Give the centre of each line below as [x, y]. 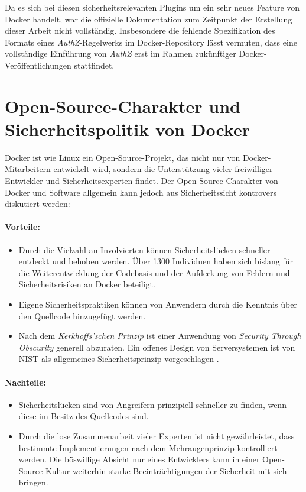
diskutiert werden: [38, 204]
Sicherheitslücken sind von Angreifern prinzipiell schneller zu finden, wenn [152, 404]
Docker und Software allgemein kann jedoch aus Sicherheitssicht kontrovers [141, 192]
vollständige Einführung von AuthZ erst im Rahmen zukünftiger [121, 54]
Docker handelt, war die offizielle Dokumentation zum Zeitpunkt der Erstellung [149, 19]
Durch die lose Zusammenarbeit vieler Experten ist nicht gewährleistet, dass [157, 436]
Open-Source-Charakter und [123, 106]
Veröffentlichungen [38, 65]
